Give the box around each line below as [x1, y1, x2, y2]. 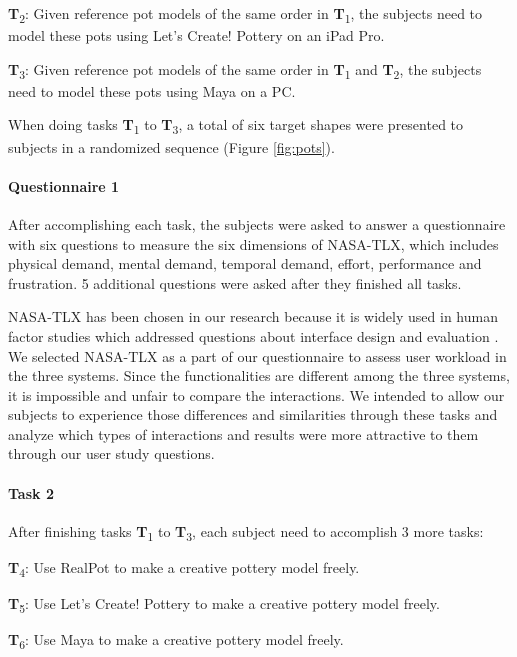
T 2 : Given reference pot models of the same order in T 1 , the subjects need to [8, 3, 483, 26]
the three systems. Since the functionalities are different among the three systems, [8, 365, 510, 386]
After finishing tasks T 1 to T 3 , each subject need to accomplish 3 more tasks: [8, 520, 484, 544]
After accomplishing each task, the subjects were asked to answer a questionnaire [8, 213, 506, 234]
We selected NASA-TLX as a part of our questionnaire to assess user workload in [8, 345, 507, 366]
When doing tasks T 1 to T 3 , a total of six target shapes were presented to [8, 114, 464, 138]
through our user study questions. [8, 443, 215, 464]
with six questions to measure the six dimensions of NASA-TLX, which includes [8, 233, 499, 254]
